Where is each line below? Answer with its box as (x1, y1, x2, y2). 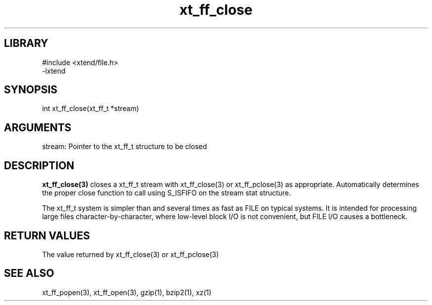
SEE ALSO (4, 267, 54, 280)
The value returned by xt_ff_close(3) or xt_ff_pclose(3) (42, 250, 219, 259)
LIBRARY (4, 37, 48, 50)
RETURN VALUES (4, 229, 90, 242)
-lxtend (42, 66, 66, 75)
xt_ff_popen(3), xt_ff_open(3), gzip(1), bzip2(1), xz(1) (42, 288, 212, 297)
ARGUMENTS (4, 121, 72, 134)
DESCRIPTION (4, 159, 74, 172)
